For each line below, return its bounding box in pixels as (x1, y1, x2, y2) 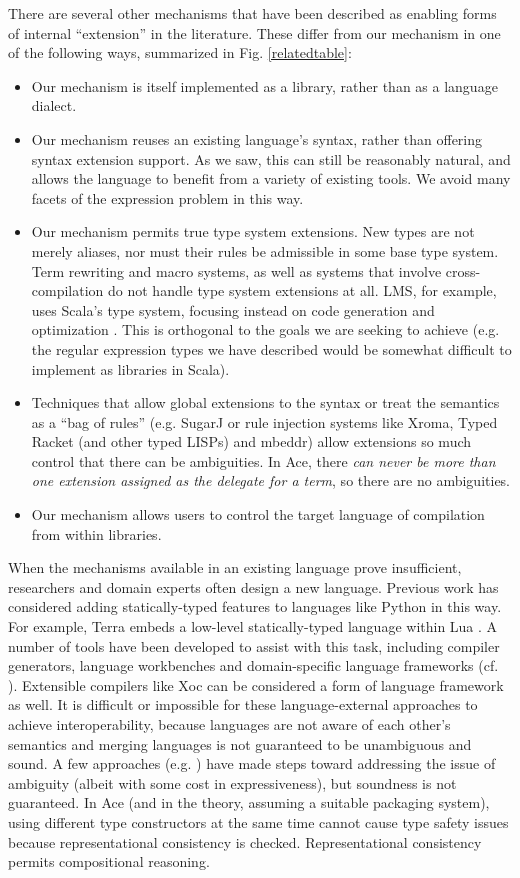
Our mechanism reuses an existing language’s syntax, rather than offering (31, 128, 483, 149)
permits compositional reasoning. (8, 851, 210, 872)
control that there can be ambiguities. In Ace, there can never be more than (31, 450, 496, 471)
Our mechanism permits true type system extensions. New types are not (31, 221, 475, 242)
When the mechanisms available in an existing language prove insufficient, (8, 557, 462, 578)
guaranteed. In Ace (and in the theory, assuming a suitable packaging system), (8, 792, 490, 813)
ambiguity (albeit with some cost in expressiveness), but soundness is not (8, 772, 457, 793)
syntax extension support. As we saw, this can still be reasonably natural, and (31, 148, 511, 169)
